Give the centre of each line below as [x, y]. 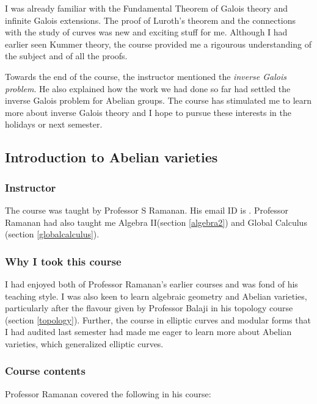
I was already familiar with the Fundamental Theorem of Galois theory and [147, 8]
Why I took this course [63, 261]
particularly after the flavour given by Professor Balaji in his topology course [149, 308]
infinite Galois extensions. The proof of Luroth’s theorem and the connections [151, 20]
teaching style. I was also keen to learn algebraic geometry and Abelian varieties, [156, 296]
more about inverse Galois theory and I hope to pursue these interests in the [148, 112]
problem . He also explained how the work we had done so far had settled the [148, 88]
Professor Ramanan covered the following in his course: [108, 393]
